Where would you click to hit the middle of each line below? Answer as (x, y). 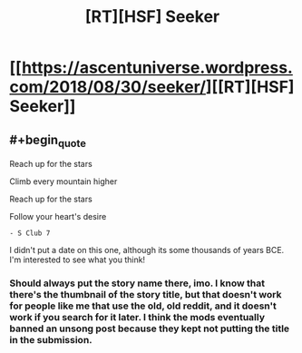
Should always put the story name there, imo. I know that (137, 283)
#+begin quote (48, 141)
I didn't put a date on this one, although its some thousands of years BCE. (147, 250)
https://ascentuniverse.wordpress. (157, 68)
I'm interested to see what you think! (78, 260)
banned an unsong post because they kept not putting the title (150, 328)
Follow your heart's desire (58, 217)
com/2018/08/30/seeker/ (108, 87)
